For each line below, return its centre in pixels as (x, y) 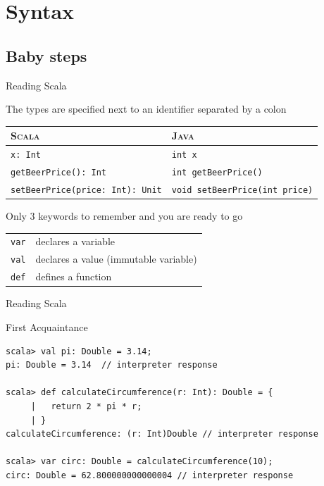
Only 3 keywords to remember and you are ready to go (124, 216)
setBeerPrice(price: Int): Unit (86, 190)
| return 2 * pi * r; (86, 406)
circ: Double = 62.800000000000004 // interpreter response (150, 475)
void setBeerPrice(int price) (242, 190)
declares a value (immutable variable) (116, 259)
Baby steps (46, 55)
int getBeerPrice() (217, 173)
